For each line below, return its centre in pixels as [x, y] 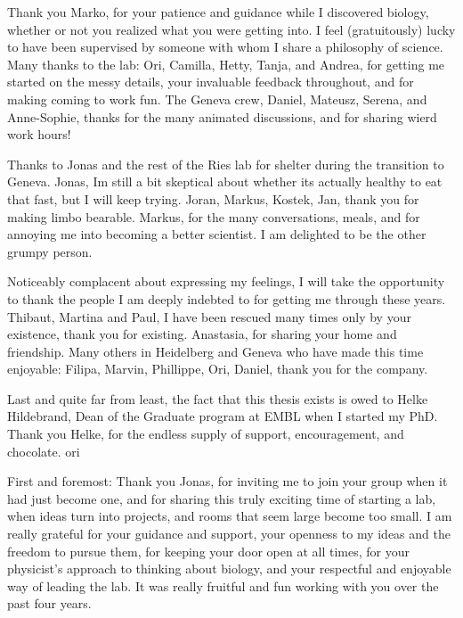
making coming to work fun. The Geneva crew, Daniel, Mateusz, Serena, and [217, 99]
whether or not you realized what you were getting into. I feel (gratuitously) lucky [231, 29]
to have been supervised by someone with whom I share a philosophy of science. [225, 47]
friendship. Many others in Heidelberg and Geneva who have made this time [215, 351]
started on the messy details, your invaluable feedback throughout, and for [211, 82]
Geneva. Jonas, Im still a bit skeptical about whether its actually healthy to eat [225, 181]
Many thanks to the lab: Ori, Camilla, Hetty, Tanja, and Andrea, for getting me [226, 64]
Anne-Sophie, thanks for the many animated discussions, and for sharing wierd [222, 116]
